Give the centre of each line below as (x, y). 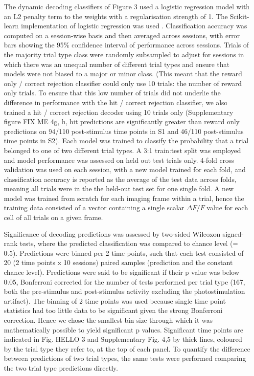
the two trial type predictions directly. (61, 367)
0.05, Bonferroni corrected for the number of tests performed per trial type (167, (125, 281)
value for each (227, 208)
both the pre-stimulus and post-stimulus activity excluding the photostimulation (125, 291)
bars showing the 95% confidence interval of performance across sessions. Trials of (127, 45)
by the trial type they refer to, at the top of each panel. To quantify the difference (127, 348)
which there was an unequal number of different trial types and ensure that (117, 64)
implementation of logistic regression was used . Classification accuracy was (134, 26)
